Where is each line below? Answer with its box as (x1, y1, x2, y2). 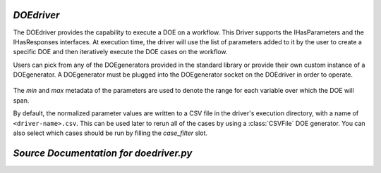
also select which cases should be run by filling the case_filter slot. (13, 129, 208, 137)
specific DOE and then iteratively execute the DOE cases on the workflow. (13, 48, 228, 56)
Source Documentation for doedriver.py (13, 147, 193, 159)
